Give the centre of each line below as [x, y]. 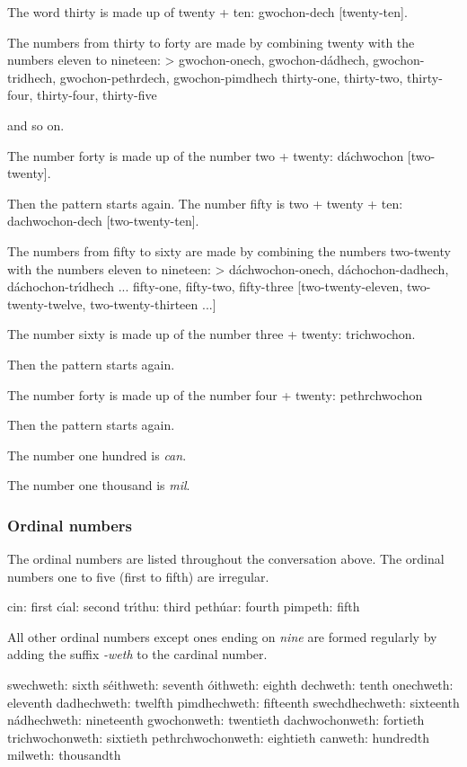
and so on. [36, 125]
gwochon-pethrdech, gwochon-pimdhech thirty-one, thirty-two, [231, 77]
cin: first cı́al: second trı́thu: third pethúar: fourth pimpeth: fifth [184, 606]
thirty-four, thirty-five [97, 95]
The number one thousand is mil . [99, 485]
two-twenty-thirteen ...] [153, 303]
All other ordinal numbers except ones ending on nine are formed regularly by [222, 636]
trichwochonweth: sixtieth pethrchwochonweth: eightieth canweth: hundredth [218, 737]
